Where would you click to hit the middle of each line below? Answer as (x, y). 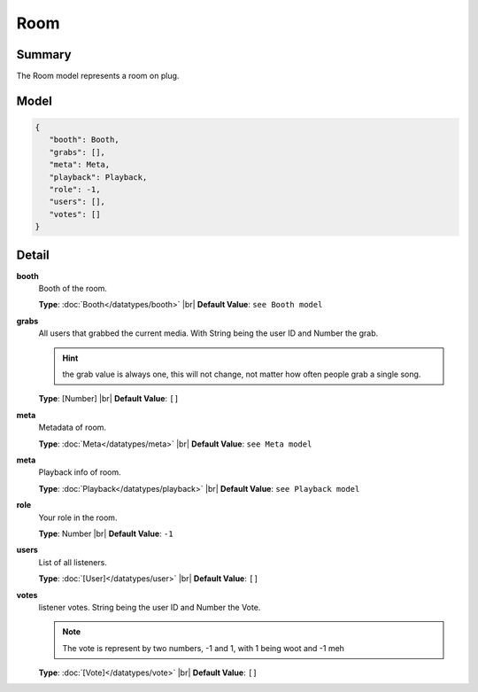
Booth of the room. (73, 289)
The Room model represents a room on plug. (98, 76)
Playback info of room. (80, 472)
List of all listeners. (73, 562)
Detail (33, 255)
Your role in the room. (78, 517)
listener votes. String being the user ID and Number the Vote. (150, 607)
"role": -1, (75, 190)
